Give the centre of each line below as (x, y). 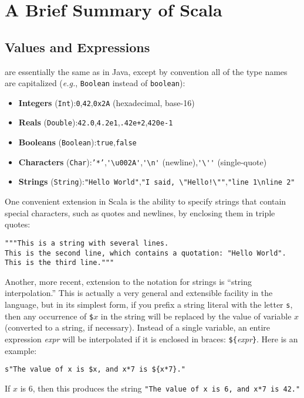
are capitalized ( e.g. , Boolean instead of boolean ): (95, 83)
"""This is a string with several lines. (87, 243)
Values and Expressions (77, 47)
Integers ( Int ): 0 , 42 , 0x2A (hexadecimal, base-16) (107, 102)
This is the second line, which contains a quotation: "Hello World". (146, 253)
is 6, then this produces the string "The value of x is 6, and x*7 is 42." (160, 388)
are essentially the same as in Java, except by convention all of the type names (146, 71)
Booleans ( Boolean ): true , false (77, 142)
